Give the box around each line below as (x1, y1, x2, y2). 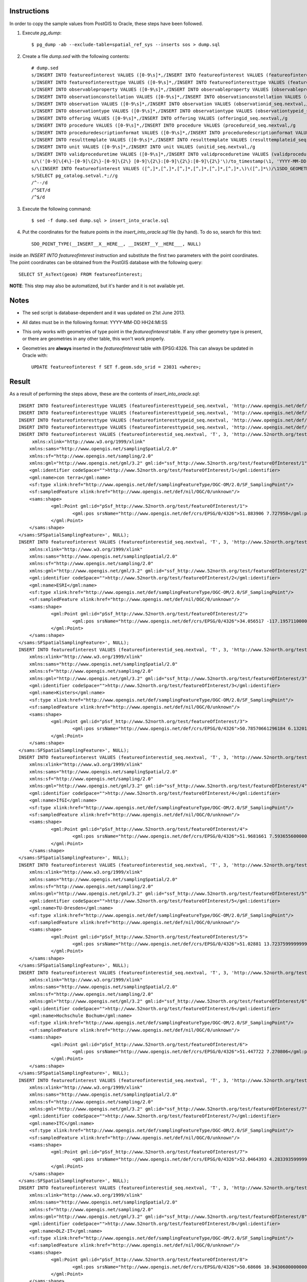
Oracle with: (22, 352, 48, 358)
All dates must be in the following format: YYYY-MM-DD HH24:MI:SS (22, 319, 168, 325)
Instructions (9, 7, 50, 15)
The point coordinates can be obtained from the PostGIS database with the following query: (9, 259, 203, 266)
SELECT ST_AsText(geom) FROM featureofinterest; (18, 271, 143, 277)
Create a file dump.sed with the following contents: (22, 53, 130, 59)
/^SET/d (31, 187, 51, 193)
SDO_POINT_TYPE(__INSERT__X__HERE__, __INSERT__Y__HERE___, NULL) (31, 241, 202, 247)
